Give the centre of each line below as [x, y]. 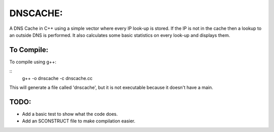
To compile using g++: [33, 62]
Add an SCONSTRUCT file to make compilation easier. [79, 121]
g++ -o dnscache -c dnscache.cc [57, 78]
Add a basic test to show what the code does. [70, 114]
